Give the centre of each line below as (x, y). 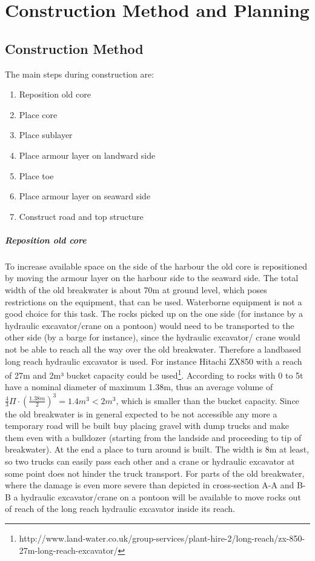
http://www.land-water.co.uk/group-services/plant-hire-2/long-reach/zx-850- (162, 538)
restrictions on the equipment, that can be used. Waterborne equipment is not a (154, 301)
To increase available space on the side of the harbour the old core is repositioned (156, 266)
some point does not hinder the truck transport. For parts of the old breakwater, (155, 473)
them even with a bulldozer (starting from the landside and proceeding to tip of (153, 437)
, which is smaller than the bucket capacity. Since (207, 400)
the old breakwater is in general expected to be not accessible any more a (141, 413)
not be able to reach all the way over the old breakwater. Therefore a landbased (153, 349)
